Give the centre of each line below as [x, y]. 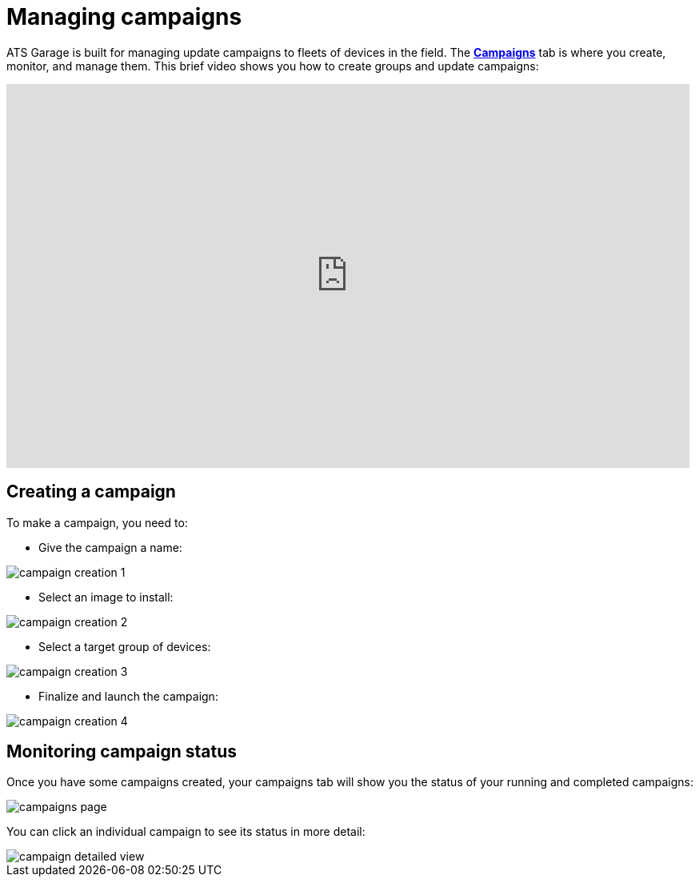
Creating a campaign [91, 492]
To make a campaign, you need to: [97, 522]
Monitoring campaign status [122, 752]
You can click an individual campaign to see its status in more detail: [186, 832]
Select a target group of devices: [125, 646]
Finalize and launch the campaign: [128, 696]
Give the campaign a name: [110, 547]
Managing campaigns [124, 17]
